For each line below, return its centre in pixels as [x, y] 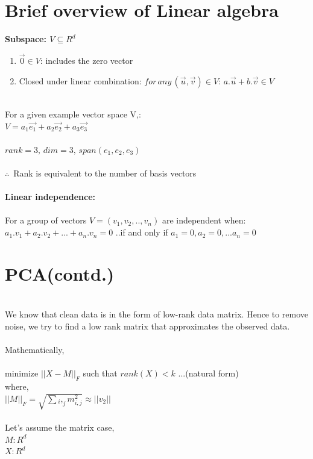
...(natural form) [208, 373]
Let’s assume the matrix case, [60, 427]
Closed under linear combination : [80, 80]
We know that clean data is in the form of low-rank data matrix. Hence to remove [157, 314]
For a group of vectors [46, 220]
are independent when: [204, 220]
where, [17, 386]
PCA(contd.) [60, 273]
